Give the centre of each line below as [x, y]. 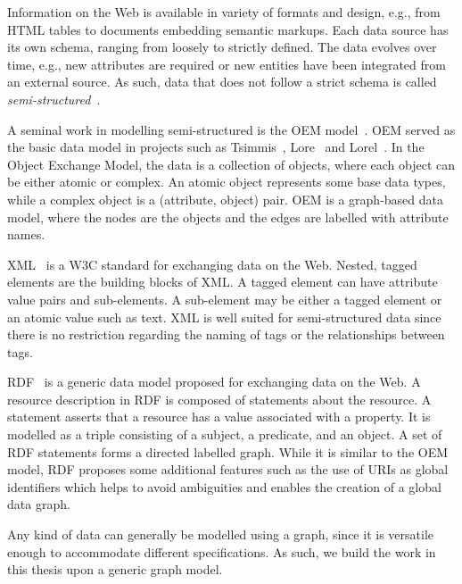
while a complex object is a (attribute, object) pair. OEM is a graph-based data [226, 199]
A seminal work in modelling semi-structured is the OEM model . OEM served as [231, 129]
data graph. [39, 504]
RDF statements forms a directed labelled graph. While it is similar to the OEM [228, 451]
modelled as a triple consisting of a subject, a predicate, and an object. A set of [225, 434]
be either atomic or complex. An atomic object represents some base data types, [227, 182]
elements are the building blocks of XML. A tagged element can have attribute [223, 282]
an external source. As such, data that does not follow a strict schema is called [222, 82]
